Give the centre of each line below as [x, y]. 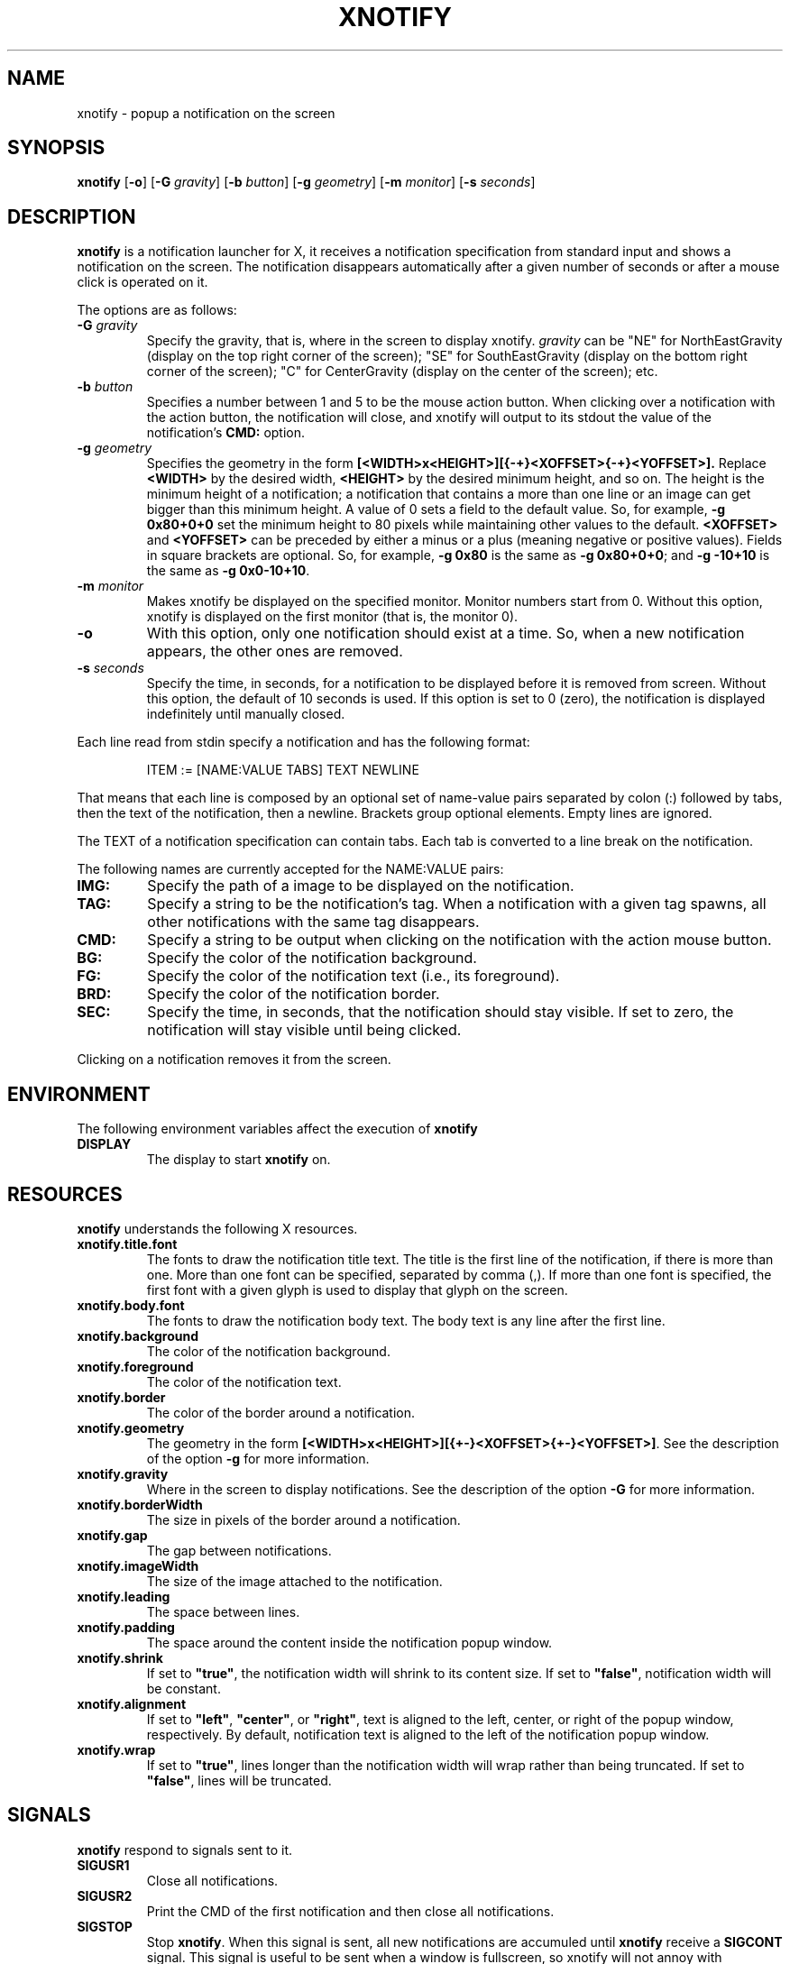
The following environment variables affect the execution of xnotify [277, 1129]
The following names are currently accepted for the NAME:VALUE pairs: [290, 869]
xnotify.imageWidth [138, 1565]
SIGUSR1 [103, 1865]
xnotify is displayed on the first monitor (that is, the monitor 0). [332, 617]
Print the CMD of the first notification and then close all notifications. [350, 1911]
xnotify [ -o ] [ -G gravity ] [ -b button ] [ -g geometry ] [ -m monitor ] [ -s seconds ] [306, 182]
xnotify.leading [124, 1596]
